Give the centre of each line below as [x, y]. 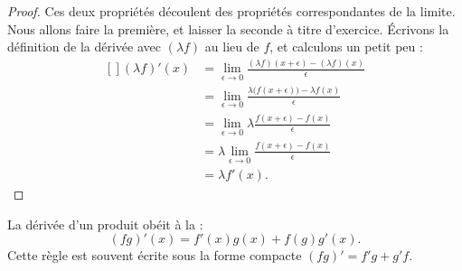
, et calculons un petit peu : [346, 47]
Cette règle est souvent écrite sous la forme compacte [155, 255]
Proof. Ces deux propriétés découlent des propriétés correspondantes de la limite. [231, 11]
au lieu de [232, 47]
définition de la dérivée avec [84, 47]
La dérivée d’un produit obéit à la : [105, 224]
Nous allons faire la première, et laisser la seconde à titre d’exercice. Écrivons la [228, 28]
